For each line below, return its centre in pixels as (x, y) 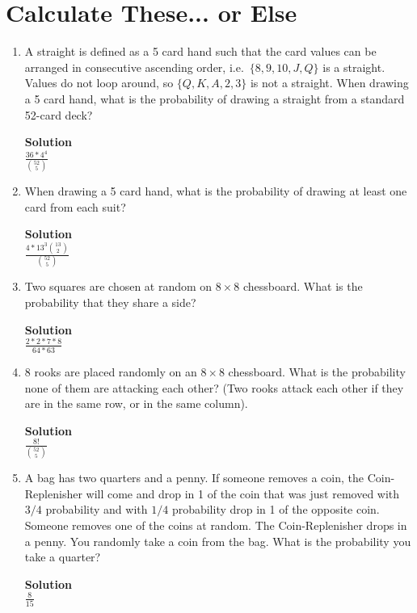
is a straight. (354, 67)
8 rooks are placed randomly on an (111, 372)
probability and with (97, 509)
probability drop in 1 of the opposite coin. (276, 509)
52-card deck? (59, 114)
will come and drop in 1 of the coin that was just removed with (243, 493)
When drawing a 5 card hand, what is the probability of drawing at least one (216, 191)
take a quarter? (63, 557)
